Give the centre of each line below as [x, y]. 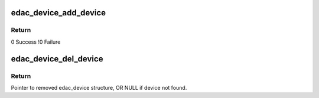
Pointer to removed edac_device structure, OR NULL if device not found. [99, 87]
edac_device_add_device [58, 13]
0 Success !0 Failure [36, 42]
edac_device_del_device [57, 59]
